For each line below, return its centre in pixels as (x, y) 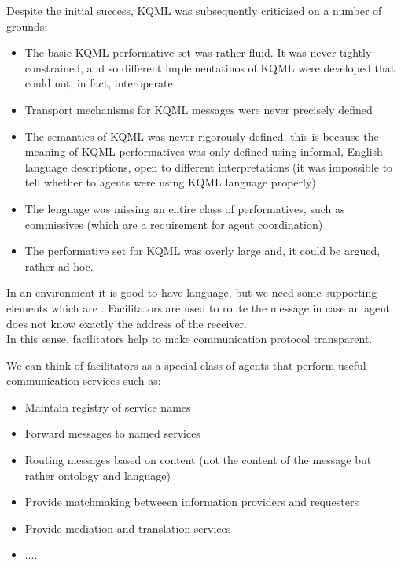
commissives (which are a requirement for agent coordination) (174, 224)
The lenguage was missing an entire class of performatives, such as (185, 208)
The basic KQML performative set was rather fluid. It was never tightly (198, 52)
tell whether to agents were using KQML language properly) (170, 182)
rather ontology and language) (98, 475)
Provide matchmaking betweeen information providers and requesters (191, 502)
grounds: (27, 26)
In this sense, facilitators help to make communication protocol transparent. (189, 339)
